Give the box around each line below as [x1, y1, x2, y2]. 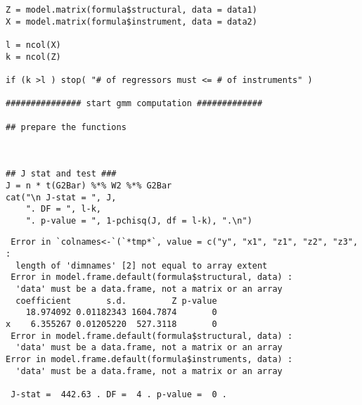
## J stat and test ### [6, 169, 117, 179]
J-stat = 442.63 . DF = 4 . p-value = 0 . [11, 390, 227, 399]
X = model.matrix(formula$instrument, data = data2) [6, 16, 257, 27]
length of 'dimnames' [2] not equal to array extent [15, 260, 268, 271]
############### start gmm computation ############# [6, 98, 263, 109]
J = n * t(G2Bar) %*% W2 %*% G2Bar [6, 180, 172, 191]
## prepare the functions [6, 122, 127, 132]
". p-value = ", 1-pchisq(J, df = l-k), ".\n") [25, 215, 252, 226]
